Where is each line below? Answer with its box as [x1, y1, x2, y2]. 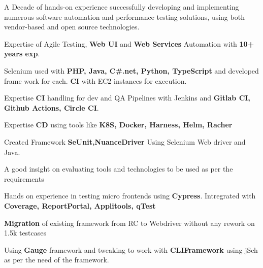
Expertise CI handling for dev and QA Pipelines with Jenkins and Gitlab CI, [4, 92, 250, 103]
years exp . [4, 48, 40, 59]
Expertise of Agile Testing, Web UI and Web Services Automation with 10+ [4, 38, 254, 49]
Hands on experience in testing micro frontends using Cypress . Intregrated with [4, 190, 256, 201]
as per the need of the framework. [4, 254, 109, 265]
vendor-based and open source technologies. [4, 21, 140, 32]
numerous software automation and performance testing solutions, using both [4, 11, 245, 22]
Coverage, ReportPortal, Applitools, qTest [4, 200, 156, 211]
